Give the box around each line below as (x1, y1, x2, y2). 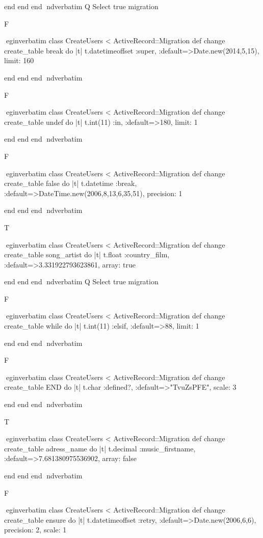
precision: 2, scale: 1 (4, 524, 67, 535)
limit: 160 (4, 55, 34, 66)
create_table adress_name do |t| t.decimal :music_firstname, (4, 443, 196, 453)
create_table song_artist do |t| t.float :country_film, (4, 249, 170, 260)
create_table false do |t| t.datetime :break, (4, 178, 137, 189)
